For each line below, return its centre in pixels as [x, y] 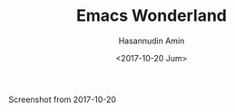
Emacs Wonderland [152, 16]
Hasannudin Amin [152, 41]
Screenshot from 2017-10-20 [63, 99]
